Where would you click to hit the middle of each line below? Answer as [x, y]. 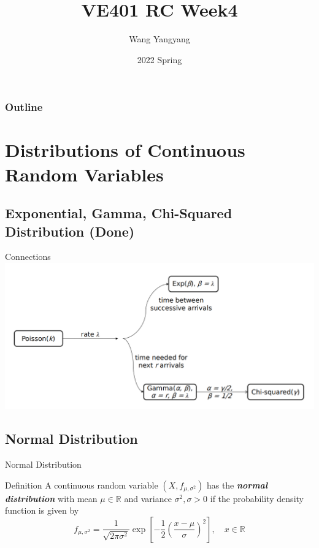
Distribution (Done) [70, 231]
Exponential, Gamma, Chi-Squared [119, 213]
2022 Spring [159, 59]
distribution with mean [51, 498]
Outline [24, 107]
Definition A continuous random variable [82, 485]
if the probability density [257, 498]
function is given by [42, 510]
